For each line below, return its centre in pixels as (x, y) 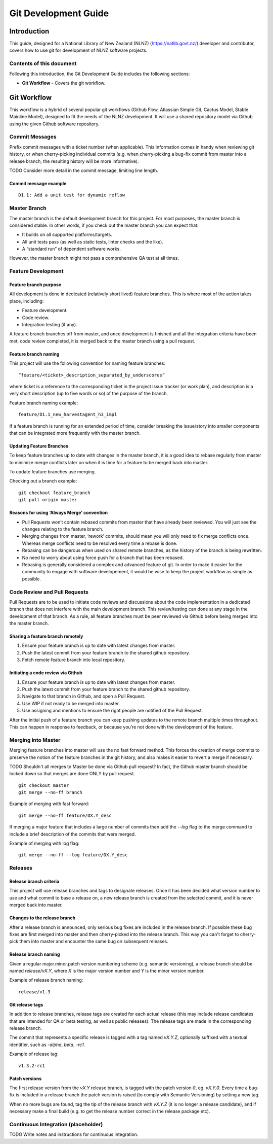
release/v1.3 (34, 992)
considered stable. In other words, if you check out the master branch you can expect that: (104, 225)
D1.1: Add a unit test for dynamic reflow (72, 195)
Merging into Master (35, 740)
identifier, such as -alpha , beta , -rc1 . (47, 1045)
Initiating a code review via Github (46, 673)
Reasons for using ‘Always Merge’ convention (59, 513)
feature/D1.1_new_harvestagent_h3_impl (68, 414)
